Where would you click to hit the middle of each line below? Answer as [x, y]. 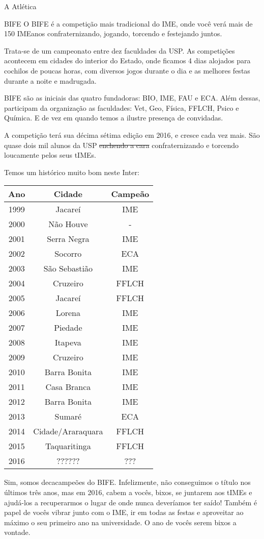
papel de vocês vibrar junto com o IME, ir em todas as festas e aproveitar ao [124, 512]
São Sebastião [68, 268]
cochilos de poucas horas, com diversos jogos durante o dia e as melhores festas [127, 70]
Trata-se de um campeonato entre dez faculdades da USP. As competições [120, 50]
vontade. [17, 532]
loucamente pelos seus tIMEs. [50, 155]
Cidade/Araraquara [68, 431]
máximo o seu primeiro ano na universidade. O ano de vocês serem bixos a [120, 522]
